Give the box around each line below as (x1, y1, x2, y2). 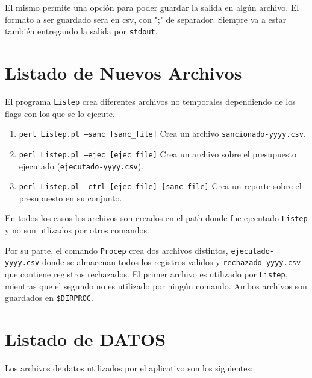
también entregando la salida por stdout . (5, 25, 158, 37)
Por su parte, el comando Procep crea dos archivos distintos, (5, 244, 228, 256)
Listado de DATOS (5, 327, 166, 351)
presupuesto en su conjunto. (19, 191, 122, 204)
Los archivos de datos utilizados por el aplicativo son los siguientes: (5, 362, 253, 374)
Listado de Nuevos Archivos (5, 60, 242, 85)
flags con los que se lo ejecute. (5, 107, 115, 119)
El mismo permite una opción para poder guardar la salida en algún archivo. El (5, 1, 299, 13)
